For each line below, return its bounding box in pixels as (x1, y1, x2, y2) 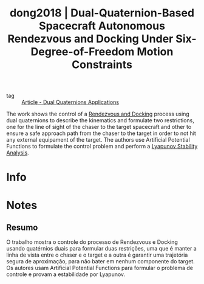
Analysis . (6, 149, 29, 156)
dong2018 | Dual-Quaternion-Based (9, 6, 195, 20)
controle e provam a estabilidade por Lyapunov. (6, 271, 126, 278)
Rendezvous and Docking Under (7, 32, 174, 46)
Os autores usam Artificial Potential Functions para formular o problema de (6, 265, 193, 272)
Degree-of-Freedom (30, 45, 135, 59)
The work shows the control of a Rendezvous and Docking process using (6, 110, 189, 118)
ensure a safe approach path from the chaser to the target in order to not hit (6, 130, 196, 137)
